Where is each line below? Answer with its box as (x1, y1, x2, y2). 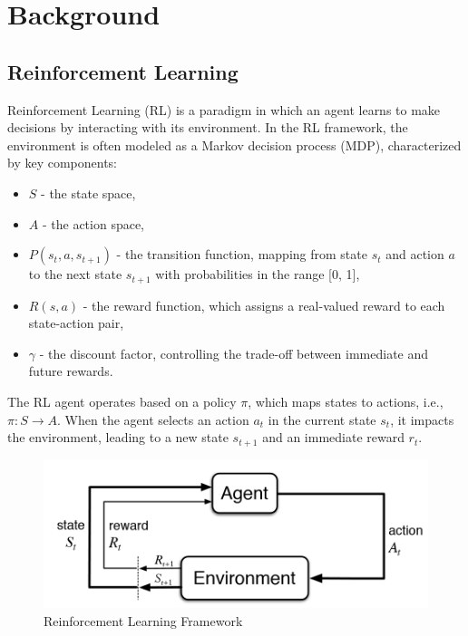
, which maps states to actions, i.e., (248, 391, 444, 410)
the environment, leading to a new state (7, 428, 229, 447)
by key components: (7, 153, 118, 172)
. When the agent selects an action (57, 410, 249, 429)
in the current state (268, 410, 376, 429)
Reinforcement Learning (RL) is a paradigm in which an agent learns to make (7, 100, 441, 119)
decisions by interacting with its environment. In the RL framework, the (7, 118, 408, 137)
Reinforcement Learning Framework (44, 611, 243, 630)
